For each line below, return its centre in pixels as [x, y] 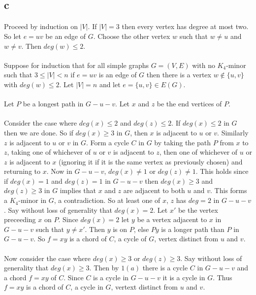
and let [110, 84]
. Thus [223, 277]
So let [13, 36]
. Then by [104, 268]
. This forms [229, 190]
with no [204, 65]
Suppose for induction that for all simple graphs [77, 65]
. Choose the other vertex [132, 36]
